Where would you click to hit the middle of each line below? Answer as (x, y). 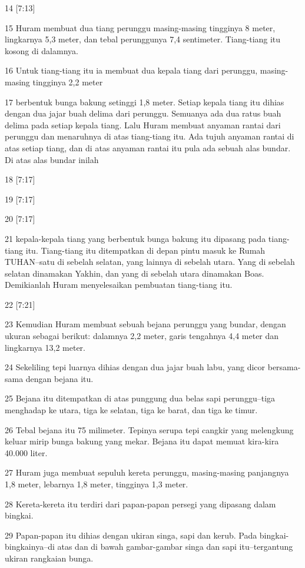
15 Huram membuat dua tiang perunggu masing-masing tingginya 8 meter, (140, 27)
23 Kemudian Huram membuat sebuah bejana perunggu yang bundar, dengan (145, 324)
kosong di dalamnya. (42, 50)
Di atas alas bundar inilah (52, 159)
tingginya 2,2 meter (68, 82)
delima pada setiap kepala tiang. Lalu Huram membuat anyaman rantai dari (143, 124)
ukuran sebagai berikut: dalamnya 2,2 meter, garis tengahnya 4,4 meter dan (142, 336)
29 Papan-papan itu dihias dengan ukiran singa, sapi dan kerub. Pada (131, 535)
